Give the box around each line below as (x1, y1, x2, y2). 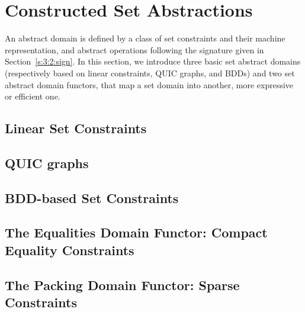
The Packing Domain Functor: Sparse (5, 275, 240, 294)
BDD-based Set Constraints (5, 188, 179, 207)
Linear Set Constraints (5, 119, 147, 137)
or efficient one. (5, 90, 60, 102)
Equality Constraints (5, 240, 134, 259)
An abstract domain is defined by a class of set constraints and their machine (5, 32, 285, 44)
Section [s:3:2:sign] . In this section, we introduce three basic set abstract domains (5, 55, 301, 67)
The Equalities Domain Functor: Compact (5, 223, 268, 242)
